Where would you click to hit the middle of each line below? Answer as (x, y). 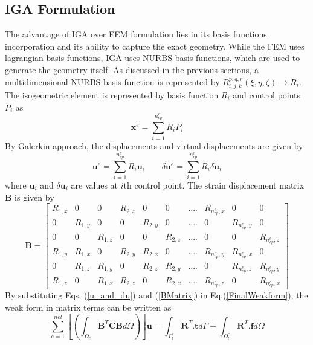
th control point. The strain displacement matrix (214, 185)
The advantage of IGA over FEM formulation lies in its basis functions (136, 34)
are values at (95, 185)
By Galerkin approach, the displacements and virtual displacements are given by (154, 146)
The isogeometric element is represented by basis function (112, 95)
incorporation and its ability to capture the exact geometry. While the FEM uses (155, 46)
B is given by (30, 197)
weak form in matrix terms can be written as (88, 307)
